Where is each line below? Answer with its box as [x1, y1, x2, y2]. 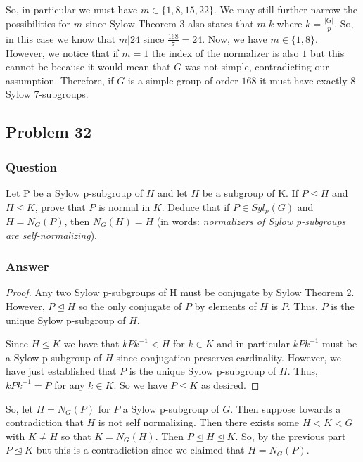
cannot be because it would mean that [6, 59, 171, 74]
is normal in [98, 199, 151, 214]
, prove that [34, 199, 86, 214]
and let [157, 185, 188, 200]
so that [60, 428, 91, 443]
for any [54, 377, 85, 392]
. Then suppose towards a [230, 401, 341, 416]
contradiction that [6, 415, 84, 430]
